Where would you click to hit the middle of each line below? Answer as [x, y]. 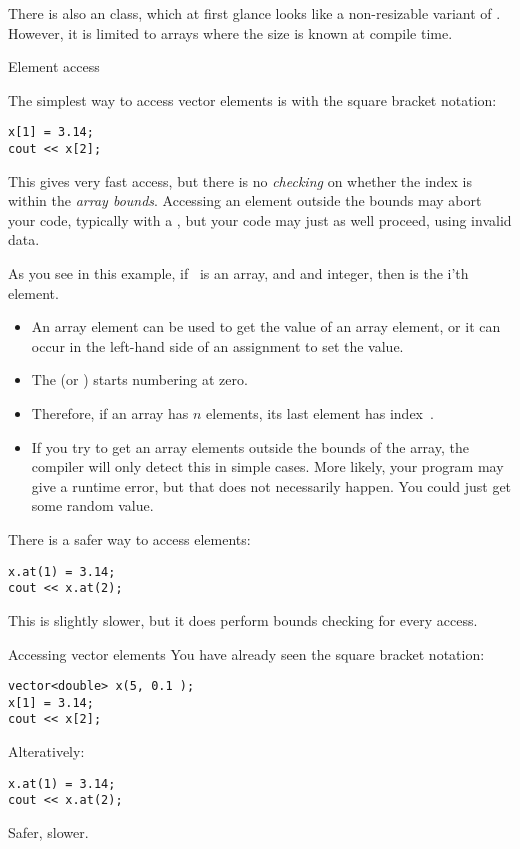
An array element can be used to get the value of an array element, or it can [266, 326]
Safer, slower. [48, 831]
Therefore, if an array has [110, 413]
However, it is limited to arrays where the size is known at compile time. [230, 32]
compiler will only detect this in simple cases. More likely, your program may [267, 466]
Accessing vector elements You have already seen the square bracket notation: [246, 653]
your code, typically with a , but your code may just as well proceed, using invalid [260, 219]
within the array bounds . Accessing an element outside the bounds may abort [245, 200]
